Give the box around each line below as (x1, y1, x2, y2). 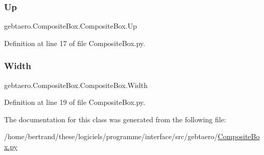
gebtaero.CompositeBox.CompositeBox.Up (4, 20, 137, 31)
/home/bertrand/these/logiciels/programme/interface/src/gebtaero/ (4, 131, 218, 142)
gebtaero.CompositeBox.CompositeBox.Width (4, 79, 148, 90)
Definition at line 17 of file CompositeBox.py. (4, 37, 146, 48)
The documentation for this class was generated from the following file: (4, 114, 226, 124)
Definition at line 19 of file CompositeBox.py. (4, 97, 146, 107)
